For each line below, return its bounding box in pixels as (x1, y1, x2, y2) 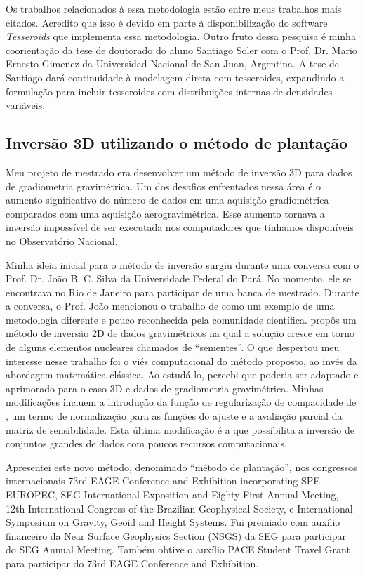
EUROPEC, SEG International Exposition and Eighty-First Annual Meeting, (6, 487, 339, 502)
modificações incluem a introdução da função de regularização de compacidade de (6, 395, 357, 409)
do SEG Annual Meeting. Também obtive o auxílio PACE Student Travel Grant (6, 542, 350, 557)
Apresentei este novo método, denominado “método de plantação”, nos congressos (6, 459, 357, 474)
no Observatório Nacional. (6, 233, 118, 248)
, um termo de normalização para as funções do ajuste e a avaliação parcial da (6, 409, 343, 423)
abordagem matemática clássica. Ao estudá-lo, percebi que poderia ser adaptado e (6, 367, 359, 382)
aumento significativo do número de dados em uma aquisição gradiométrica (6, 192, 329, 207)
